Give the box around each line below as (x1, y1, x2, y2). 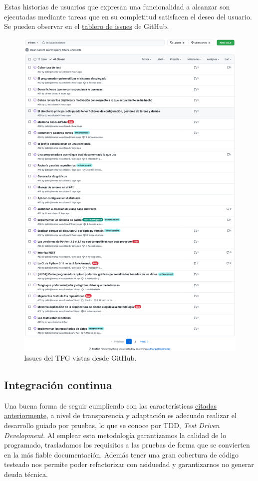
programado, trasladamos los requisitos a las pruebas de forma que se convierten (4, 440, 250, 450)
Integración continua (4, 377, 112, 392)
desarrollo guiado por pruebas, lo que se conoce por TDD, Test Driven (4, 420, 220, 430)
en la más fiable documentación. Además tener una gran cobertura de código (4, 449, 239, 460)
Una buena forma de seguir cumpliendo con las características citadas (4, 400, 217, 411)
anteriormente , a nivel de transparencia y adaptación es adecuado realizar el (4, 410, 237, 421)
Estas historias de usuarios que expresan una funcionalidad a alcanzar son (4, 1, 230, 11)
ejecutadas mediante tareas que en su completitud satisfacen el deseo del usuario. (4, 11, 252, 21)
